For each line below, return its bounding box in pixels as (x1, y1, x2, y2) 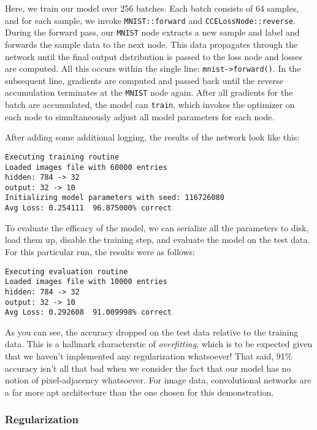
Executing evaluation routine (5, 267, 128, 276)
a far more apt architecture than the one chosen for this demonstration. (5, 385, 274, 398)
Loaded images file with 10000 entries (5, 277, 167, 286)
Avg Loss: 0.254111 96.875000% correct (5, 204, 172, 213)
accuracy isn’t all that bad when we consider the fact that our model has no (5, 361, 291, 374)
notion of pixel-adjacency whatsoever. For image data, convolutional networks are (5, 374, 311, 386)
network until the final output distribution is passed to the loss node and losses (5, 50, 302, 63)
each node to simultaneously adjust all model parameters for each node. (5, 110, 275, 123)
